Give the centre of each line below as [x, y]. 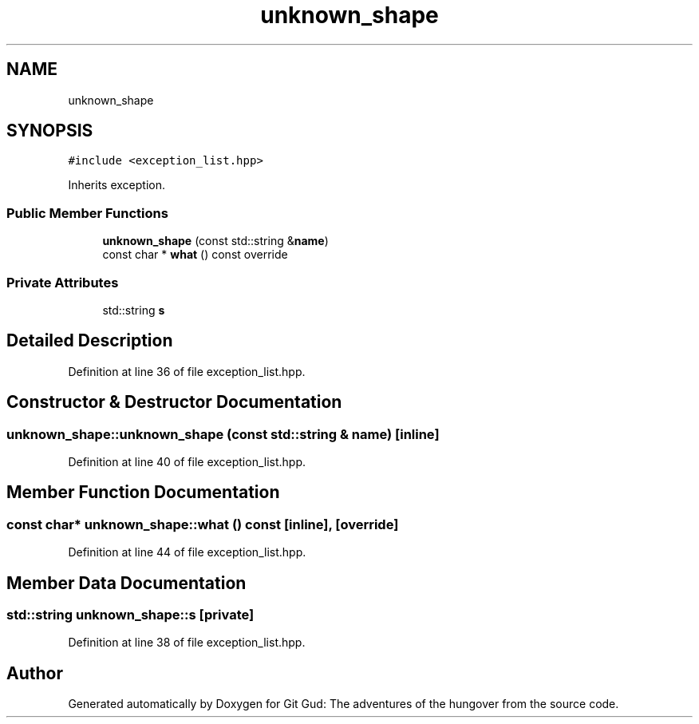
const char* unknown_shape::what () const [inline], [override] [203, 524]
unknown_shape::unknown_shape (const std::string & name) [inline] [223, 434]
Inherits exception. [117, 185]
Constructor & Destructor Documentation [174, 402]
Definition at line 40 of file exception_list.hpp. [187, 462]
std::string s [134, 310]
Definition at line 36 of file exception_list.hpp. [187, 371]
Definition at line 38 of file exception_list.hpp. [187, 643]
